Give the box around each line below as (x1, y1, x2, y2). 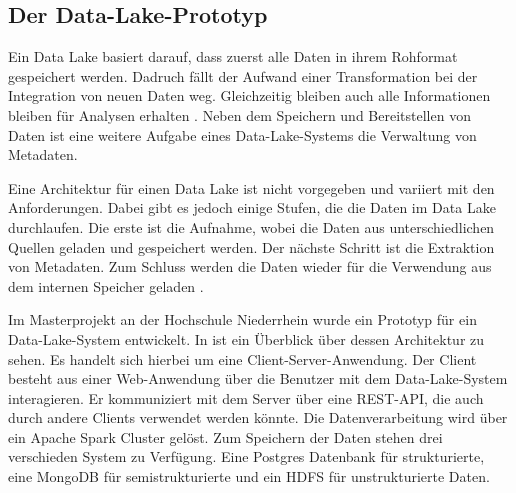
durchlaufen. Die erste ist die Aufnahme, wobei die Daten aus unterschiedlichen (8, 216, 495, 237)
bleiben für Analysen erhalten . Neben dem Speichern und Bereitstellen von (8, 104, 471, 125)
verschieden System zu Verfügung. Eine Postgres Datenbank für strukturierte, (8, 446, 485, 467)
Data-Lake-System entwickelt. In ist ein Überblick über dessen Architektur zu (8, 328, 485, 349)
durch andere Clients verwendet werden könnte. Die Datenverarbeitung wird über (8, 407, 508, 428)
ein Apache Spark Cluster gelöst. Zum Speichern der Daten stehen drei (8, 426, 443, 447)
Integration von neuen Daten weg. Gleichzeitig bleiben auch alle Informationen (8, 85, 491, 106)
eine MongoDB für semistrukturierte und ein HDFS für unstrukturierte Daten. (8, 466, 490, 487)
